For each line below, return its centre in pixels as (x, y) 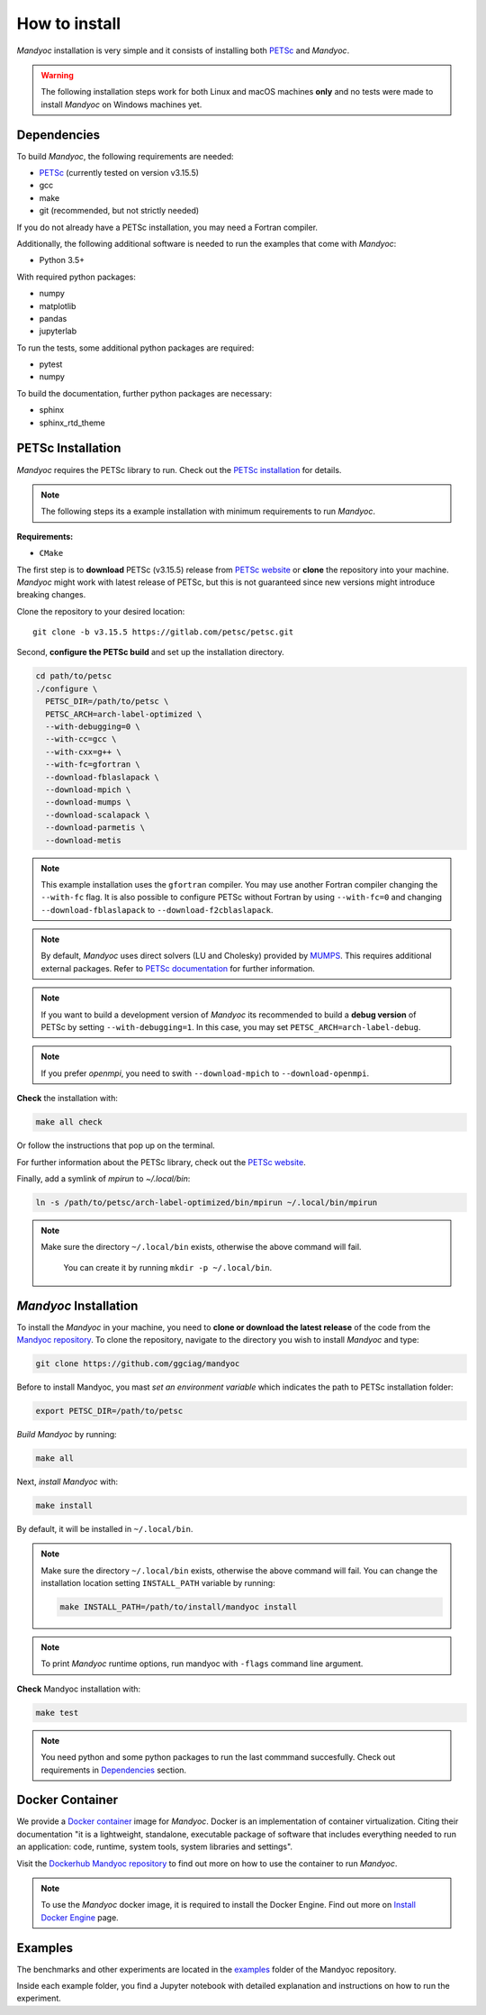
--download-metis (83, 840)
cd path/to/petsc (74, 676)
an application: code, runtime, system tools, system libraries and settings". (154, 1846)
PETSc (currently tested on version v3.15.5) (119, 173)
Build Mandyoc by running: (67, 1434)
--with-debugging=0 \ (93, 727)
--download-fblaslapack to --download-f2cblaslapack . (157, 909)
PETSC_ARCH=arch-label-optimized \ (124, 714)
